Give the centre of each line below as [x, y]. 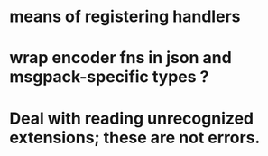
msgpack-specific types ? [109, 77]
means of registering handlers [125, 17]
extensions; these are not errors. [135, 138]
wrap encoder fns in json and [120, 58]
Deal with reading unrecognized [132, 118]
